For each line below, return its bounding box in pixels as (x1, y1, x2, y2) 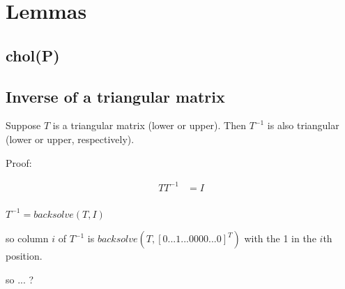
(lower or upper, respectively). (6, 131, 135, 146)
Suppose (6, 118, 41, 133)
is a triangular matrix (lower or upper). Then (52, 118, 246, 133)
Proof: (6, 155, 32, 170)
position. (6, 249, 43, 263)
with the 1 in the (244, 231, 316, 246)
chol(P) (6, 44, 60, 66)
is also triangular (267, 118, 339, 133)
